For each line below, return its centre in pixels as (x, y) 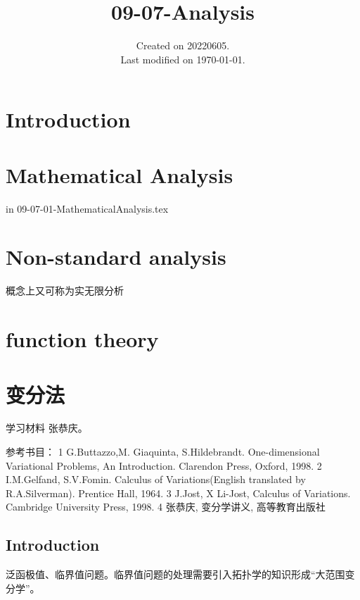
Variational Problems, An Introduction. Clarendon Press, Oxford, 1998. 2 (164, 465)
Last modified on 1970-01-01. (183, 59)
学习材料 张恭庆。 (47, 428)
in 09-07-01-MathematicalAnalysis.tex (87, 208)
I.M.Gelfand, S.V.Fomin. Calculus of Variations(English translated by (156, 479)
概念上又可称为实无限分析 (65, 290)
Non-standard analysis (116, 257)
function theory (82, 339)
